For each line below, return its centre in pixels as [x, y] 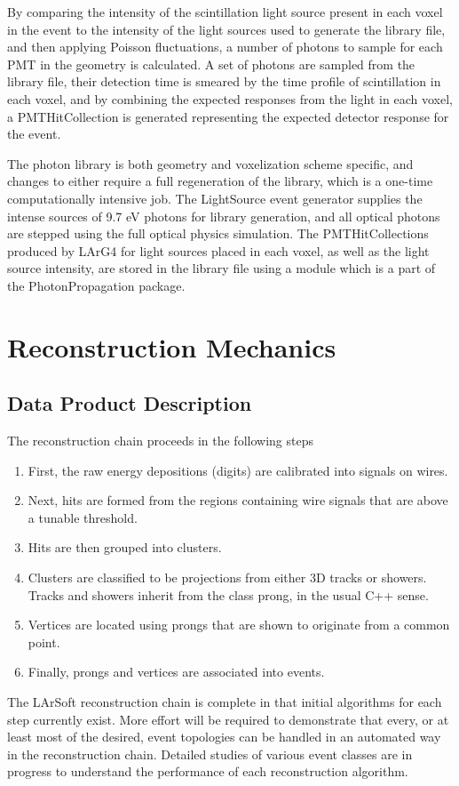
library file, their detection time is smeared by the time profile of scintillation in [224, 81]
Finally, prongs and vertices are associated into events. [176, 672]
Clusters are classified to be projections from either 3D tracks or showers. [227, 577]
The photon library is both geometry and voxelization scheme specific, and [210, 163]
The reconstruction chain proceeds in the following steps [160, 441]
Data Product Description [130, 403]
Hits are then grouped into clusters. [125, 547]
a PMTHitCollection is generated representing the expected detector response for [228, 116]
